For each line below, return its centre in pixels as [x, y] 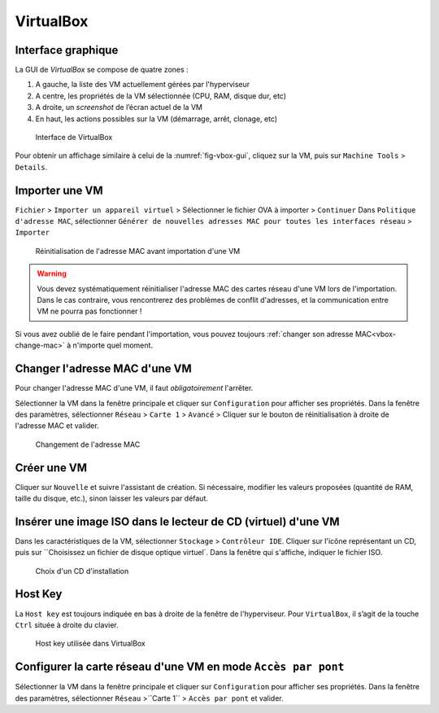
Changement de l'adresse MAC [88, 444]
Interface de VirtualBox [74, 138]
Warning [52, 273]
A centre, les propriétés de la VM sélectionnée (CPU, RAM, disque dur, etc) [161, 96]
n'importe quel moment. [113, 345]
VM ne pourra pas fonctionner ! [89, 311]
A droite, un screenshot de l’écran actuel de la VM [119, 107]
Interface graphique [67, 50]
